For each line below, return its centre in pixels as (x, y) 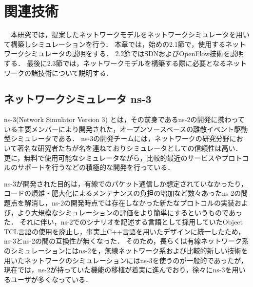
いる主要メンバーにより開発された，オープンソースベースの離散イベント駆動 (126, 129)
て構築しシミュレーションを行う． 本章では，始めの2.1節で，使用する (115, 44)
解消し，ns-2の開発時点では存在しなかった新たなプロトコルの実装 (129, 203)
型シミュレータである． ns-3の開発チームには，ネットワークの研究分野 (117, 138)
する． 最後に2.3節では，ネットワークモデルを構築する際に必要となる (115, 63)
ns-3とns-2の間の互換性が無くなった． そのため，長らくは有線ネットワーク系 (126, 241)
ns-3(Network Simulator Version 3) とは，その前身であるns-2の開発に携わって (124, 119)
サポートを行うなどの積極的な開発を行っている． (96, 167)
